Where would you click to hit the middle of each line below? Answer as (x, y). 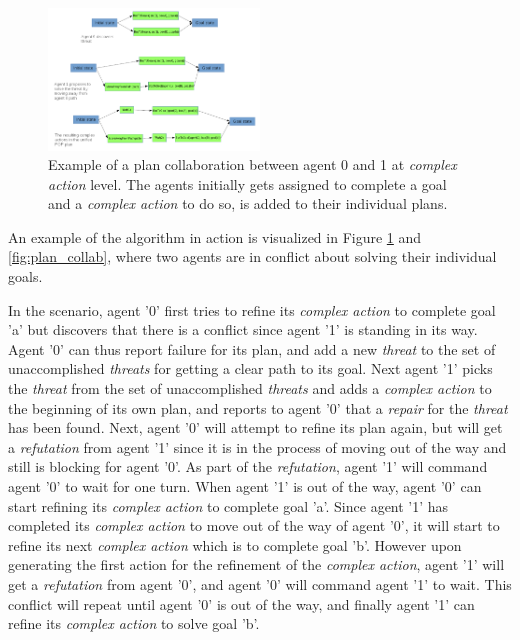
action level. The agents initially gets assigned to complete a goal (247, 183)
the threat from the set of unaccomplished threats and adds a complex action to (250, 388)
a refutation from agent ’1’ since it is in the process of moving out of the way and (257, 446)
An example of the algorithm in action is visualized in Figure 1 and (215, 236)
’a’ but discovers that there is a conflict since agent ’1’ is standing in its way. (243, 329)
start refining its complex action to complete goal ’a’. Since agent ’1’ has (228, 505)
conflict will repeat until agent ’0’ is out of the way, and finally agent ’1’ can (241, 603)
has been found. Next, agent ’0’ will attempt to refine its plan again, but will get (255, 427)
